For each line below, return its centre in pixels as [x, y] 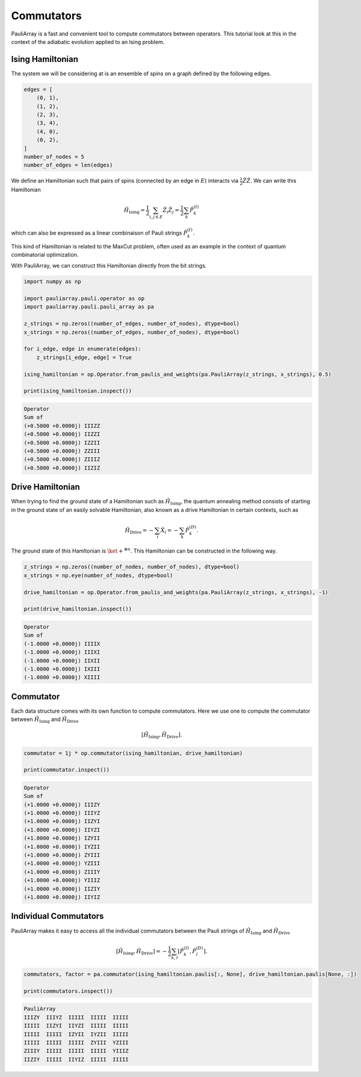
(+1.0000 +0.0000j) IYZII [62, 847]
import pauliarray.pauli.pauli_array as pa [89, 307]
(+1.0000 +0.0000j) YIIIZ [62, 880]
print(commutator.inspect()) [67, 770]
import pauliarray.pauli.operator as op [84, 299]
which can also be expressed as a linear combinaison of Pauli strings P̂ [99, 233]
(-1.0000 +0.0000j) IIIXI [62, 652]
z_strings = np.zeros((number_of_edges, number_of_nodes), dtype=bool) [132, 324]
